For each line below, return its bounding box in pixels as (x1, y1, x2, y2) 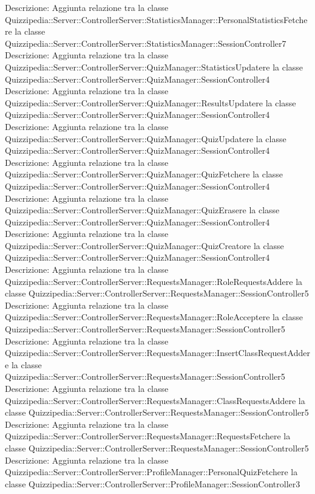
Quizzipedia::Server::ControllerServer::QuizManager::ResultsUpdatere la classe (5, 96, 296, 109)
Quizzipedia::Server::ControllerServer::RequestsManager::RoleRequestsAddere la (5, 275, 303, 287)
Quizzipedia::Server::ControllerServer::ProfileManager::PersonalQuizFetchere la (5, 465, 298, 478)
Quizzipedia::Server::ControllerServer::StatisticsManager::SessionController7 (5, 36, 286, 49)
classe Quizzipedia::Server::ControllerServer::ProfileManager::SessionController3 (5, 477, 300, 490)
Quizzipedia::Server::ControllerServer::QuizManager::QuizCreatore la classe (5, 239, 284, 252)
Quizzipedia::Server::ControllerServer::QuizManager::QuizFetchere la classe (5, 168, 283, 180)
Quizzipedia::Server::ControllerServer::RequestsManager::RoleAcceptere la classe (5, 310, 303, 323)
